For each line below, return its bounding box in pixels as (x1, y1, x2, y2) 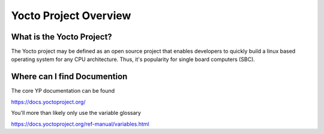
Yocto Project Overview (11, 9, 131, 22)
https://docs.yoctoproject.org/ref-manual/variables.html (11, 120, 149, 127)
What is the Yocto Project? (11, 32, 112, 42)
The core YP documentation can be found (11, 87, 115, 95)
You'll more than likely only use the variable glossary (11, 109, 141, 117)
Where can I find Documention (11, 72, 128, 82)
